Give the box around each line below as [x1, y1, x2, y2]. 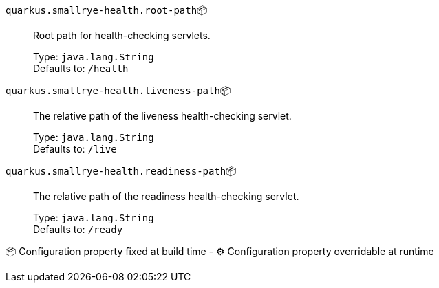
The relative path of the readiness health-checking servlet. [33, 190, 299, 202]
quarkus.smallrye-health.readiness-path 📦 [6, 165, 237, 177]
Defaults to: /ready [33, 223, 123, 235]
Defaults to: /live [33, 143, 117, 155]
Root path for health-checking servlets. [33, 30, 211, 41]
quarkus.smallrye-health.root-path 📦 [6, 4, 208, 16]
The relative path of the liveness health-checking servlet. [33, 110, 292, 122]
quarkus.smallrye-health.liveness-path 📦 [6, 85, 231, 96]
